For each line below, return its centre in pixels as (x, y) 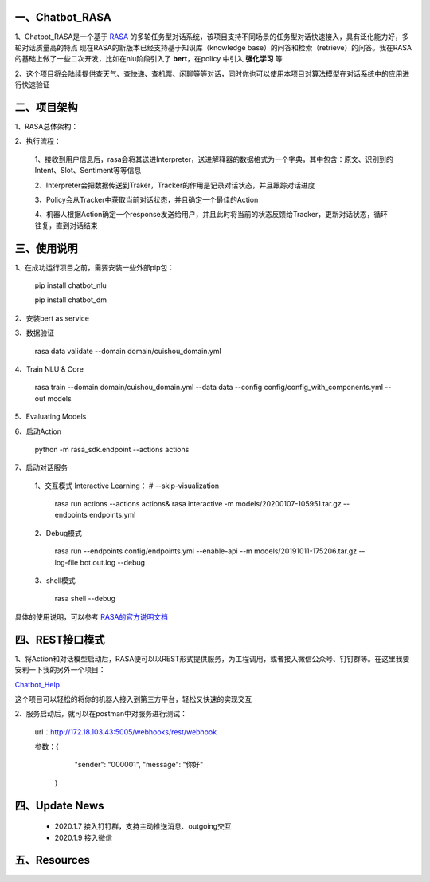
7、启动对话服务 (41, 467)
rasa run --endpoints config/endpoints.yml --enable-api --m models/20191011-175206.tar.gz (206, 551)
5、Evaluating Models (51, 417)
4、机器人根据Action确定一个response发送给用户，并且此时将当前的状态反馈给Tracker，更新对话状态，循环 (211, 215)
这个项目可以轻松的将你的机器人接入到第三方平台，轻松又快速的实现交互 (133, 699)
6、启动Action (38, 431)
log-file (66, 562)
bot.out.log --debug (113, 562)
